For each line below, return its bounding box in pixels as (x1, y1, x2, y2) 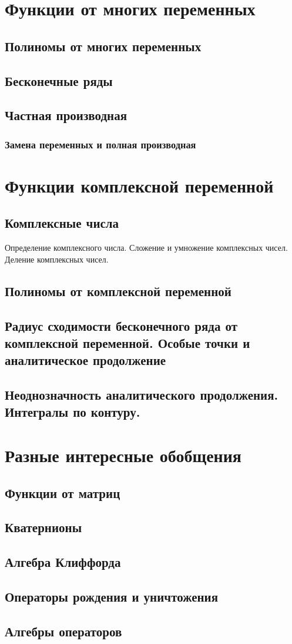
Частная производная (5, 106, 127, 124)
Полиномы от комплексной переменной (5, 281, 231, 300)
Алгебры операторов (5, 622, 122, 640)
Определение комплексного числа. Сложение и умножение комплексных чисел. (5, 241, 288, 254)
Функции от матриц (5, 483, 120, 502)
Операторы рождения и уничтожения (5, 587, 219, 605)
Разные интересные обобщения (5, 443, 241, 467)
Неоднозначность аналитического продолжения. (5, 386, 278, 404)
